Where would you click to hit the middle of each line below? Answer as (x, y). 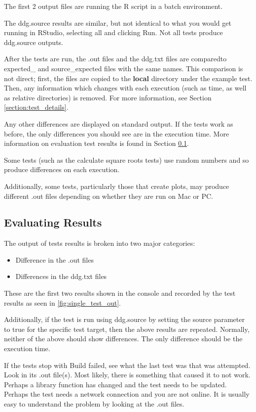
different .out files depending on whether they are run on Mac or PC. (109, 196)
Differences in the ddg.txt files (61, 276)
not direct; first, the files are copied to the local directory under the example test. (128, 78)
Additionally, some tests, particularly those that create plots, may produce (117, 186)
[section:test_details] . (36, 107)
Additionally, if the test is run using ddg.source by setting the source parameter (124, 319)
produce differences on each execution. (62, 169)
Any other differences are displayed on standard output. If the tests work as (119, 123)
